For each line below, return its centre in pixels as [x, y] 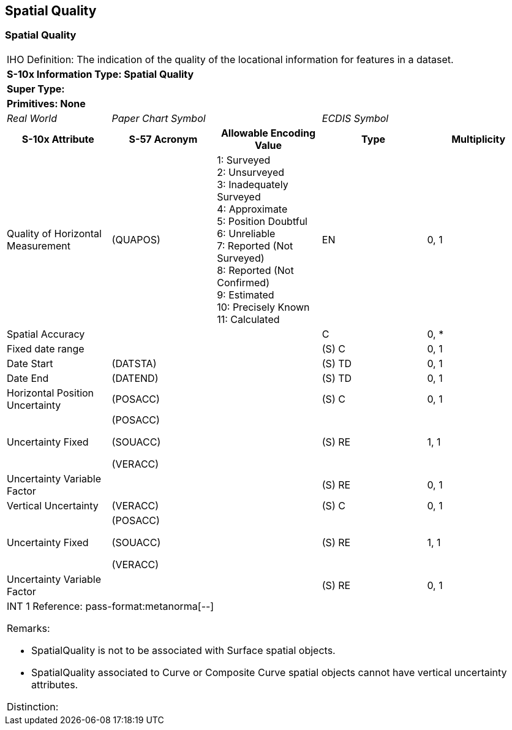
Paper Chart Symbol [159, 118]
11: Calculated [248, 319]
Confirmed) [243, 282]
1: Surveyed [244, 160]
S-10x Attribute [58, 139]
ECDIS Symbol [355, 118]
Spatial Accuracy [46, 334]
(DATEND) [135, 378]
